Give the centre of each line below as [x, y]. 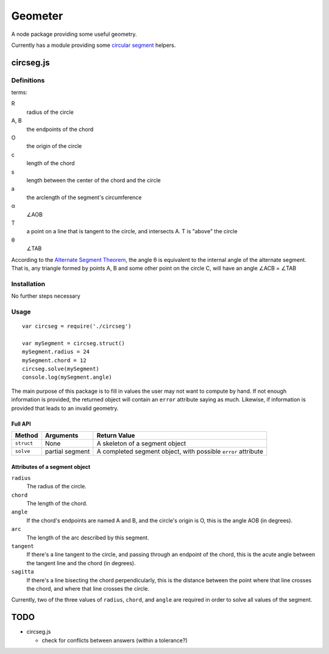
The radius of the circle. [56, 487]
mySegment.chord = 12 [54, 360]
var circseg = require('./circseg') [77, 326]
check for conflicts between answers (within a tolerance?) [115, 640]
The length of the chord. [57, 504]
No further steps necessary [46, 296]
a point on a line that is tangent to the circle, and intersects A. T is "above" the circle [132, 231]
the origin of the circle [54, 146]
